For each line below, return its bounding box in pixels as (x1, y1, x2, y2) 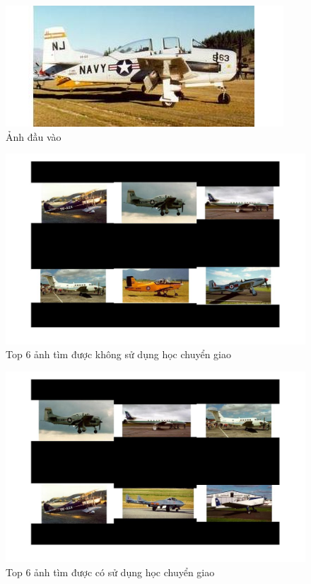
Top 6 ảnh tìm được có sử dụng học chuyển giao (6, 565, 215, 580)
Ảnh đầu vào (6, 129, 61, 144)
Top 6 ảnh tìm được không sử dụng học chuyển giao (6, 347, 231, 362)
